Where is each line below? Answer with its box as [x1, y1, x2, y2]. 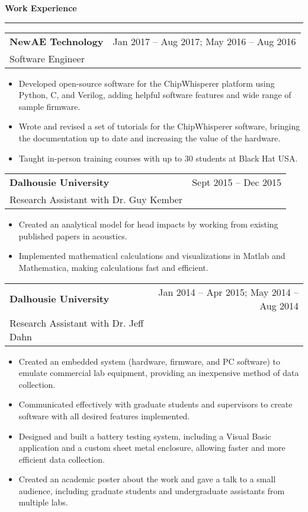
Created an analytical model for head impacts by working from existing [18, 218, 278, 230]
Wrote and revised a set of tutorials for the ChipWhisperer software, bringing [18, 120, 300, 132]
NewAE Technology [9, 34, 104, 48]
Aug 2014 [259, 298, 299, 312]
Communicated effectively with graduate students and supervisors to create [18, 398, 293, 410]
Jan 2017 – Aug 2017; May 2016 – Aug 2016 [113, 34, 296, 48]
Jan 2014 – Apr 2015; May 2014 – [158, 285, 299, 299]
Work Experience [5, 2, 77, 14]
